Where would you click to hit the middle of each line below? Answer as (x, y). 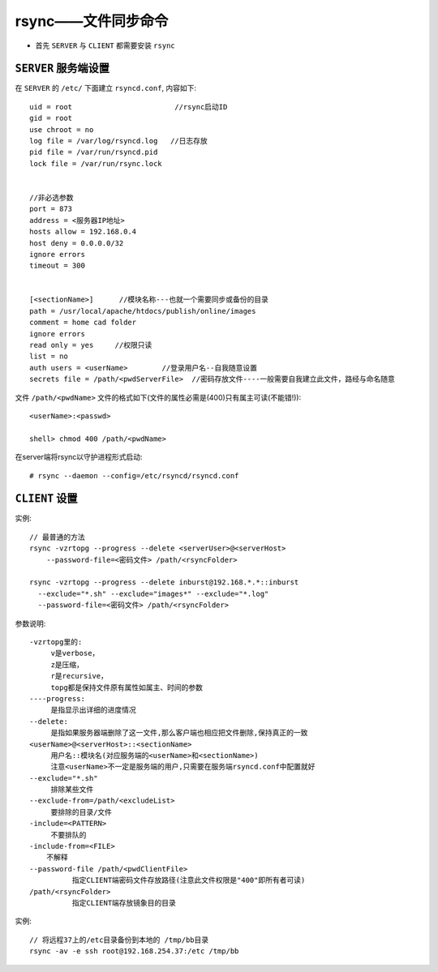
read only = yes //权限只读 (91, 345)
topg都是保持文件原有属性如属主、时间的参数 (127, 687)
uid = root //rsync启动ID (129, 107)
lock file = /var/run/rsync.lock (96, 163)
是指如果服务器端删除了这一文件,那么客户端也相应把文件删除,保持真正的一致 (179, 733)
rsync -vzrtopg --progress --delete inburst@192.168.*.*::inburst (164, 582)
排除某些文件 (72, 790)
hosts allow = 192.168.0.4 (83, 232)
